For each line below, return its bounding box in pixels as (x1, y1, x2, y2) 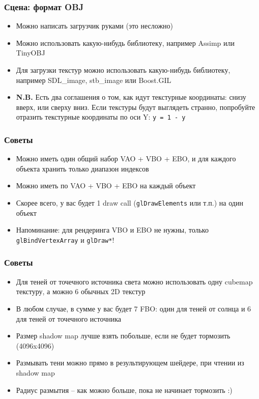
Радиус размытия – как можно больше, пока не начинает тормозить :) (16, 384, 233, 395)
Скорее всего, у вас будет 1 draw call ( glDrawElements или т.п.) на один (16, 197, 243, 208)
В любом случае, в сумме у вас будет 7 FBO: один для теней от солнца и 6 (16, 303, 251, 313)
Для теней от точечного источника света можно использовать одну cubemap (16, 276, 253, 287)
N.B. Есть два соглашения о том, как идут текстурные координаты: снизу (16, 92, 246, 102)
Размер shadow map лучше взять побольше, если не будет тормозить (16, 330, 231, 341)
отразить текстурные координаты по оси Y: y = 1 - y (16, 111, 186, 122)
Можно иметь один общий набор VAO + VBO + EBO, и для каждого (16, 153, 236, 164)
